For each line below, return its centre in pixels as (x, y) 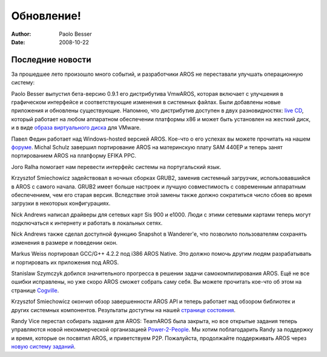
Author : (21, 34)
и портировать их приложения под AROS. (65, 262)
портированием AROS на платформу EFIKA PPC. (74, 156)
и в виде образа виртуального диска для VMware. (76, 128)
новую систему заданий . (43, 347)
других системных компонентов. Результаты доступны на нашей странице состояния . (124, 310)
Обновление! (46, 16)
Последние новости (51, 60)
